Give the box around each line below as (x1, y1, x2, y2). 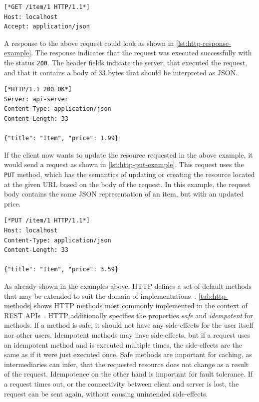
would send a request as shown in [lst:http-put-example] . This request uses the (4, 159, 244, 170)
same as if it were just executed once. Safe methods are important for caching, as (4, 349, 252, 360)
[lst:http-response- (176, 37, 231, 48)
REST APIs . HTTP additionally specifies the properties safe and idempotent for (4, 310, 253, 320)
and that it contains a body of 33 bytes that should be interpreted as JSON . (4, 67, 238, 77)
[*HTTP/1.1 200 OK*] (4, 86, 72, 93)
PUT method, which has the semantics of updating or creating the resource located (4, 169, 255, 179)
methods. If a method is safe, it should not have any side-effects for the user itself (4, 320, 254, 330)
